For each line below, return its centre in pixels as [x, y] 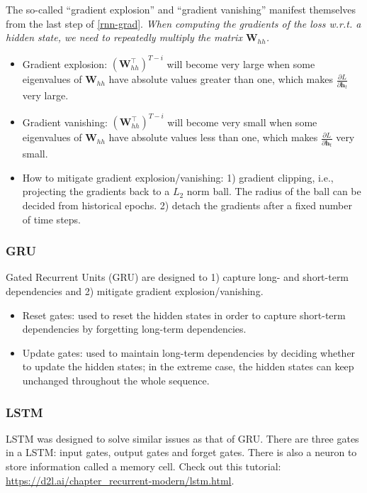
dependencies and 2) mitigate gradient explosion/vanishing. [135, 291]
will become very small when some [242, 122]
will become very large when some [241, 63]
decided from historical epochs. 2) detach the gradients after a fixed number [187, 205]
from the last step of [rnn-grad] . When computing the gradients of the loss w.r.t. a [183, 23]
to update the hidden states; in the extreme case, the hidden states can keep [188, 366]
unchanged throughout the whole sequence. [116, 381]
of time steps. [51, 219]
